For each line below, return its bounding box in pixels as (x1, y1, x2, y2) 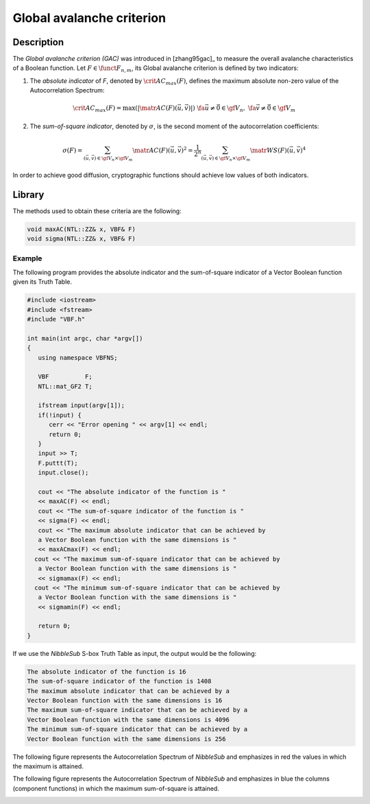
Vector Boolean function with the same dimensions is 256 (27, 735, 226, 743)
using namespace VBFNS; (38, 354, 118, 361)
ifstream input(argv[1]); (38, 402, 125, 409)
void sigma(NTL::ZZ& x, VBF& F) (27, 235, 136, 243)
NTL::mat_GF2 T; (38, 382, 92, 390)
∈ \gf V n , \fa (221, 104, 256, 114)
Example (12, 254, 42, 263)
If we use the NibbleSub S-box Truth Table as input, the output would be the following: (12, 649, 257, 657)
